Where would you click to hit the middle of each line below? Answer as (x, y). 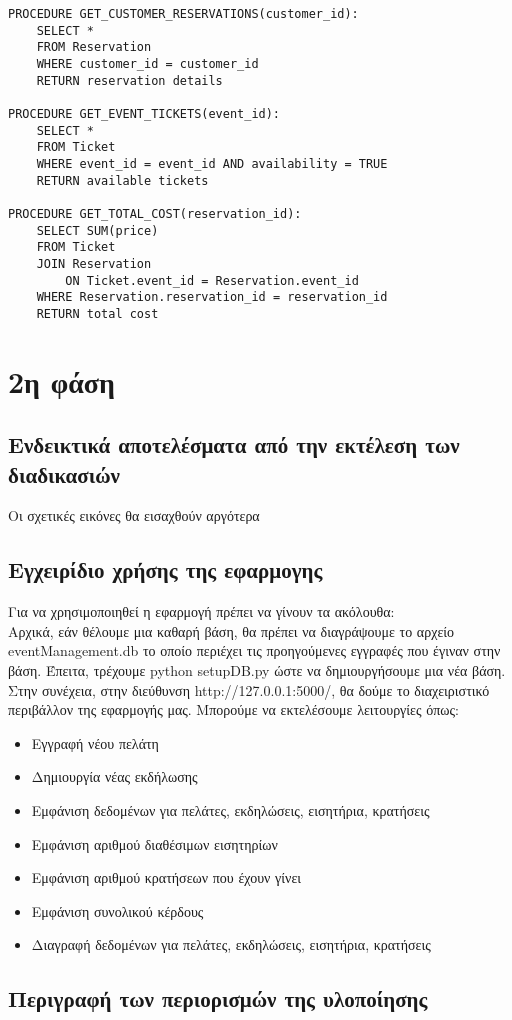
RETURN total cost (97, 313)
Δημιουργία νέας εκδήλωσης (114, 776)
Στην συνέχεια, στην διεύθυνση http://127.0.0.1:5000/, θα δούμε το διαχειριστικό (249, 689)
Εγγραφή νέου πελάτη (95, 742)
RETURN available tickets (122, 180)
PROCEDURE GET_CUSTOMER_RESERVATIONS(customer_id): (183, 14)
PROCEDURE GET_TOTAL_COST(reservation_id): (155, 213)
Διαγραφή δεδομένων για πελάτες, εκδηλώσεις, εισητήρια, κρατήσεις (231, 944)
